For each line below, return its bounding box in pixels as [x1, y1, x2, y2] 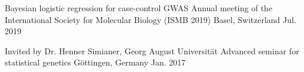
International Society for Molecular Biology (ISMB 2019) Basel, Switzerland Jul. [5, 13, 296, 25]
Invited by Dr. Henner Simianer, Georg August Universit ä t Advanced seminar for [5, 44, 299, 57]
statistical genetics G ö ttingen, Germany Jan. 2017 [5, 56, 186, 68]
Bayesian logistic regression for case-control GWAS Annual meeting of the [5, 2, 273, 14]
